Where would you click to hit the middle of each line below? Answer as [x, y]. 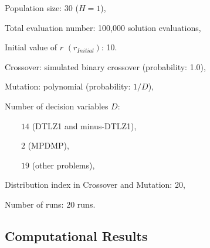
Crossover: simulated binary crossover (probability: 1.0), [105, 66]
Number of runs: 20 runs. [50, 204]
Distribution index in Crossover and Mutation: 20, [95, 185]
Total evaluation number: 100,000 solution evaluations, [103, 27]
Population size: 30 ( [42, 8]
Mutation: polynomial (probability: [68, 86]
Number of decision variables [57, 106]
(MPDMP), [48, 145]
